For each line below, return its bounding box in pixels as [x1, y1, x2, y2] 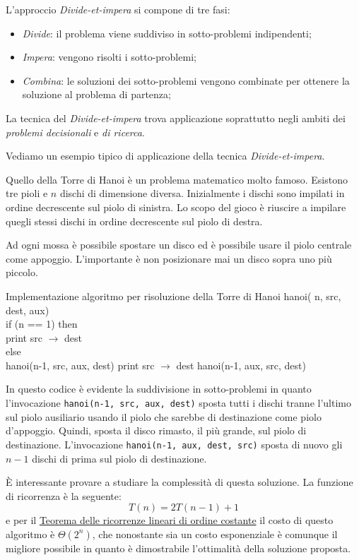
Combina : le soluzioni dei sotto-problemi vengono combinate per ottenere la [22, 73, 350, 88]
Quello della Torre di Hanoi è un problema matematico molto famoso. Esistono [6, 172, 348, 186]
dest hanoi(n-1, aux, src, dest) [176, 357, 306, 372]
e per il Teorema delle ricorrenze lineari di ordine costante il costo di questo [6, 513, 334, 528]
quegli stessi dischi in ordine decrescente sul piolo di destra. [6, 213, 263, 228]
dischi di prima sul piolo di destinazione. [32, 451, 207, 465]
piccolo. [6, 265, 38, 280]
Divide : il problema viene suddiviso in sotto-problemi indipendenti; [22, 25, 312, 40]
